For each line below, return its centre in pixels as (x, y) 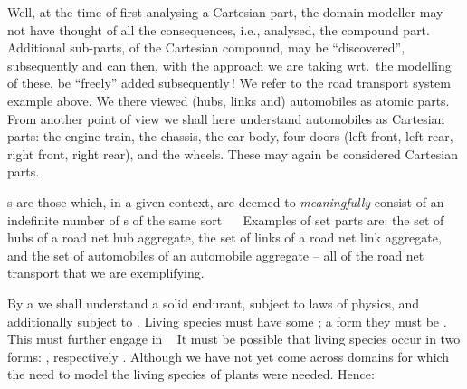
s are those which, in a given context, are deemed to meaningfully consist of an (226, 201)
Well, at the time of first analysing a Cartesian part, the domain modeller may (225, 12)
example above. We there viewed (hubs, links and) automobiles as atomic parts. (229, 100)
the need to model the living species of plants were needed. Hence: (191, 374)
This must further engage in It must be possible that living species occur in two (234, 339)
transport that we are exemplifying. (106, 273)
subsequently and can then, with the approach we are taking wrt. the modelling (229, 65)
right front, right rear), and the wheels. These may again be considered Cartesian (233, 153)
